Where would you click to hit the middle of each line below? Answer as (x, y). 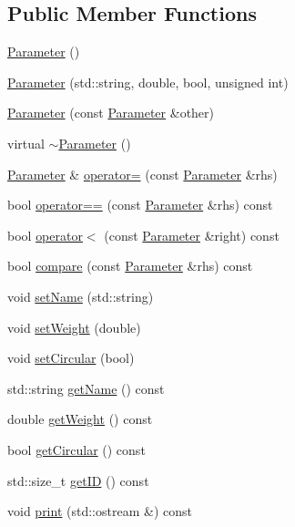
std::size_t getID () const (78, 480)
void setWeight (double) (74, 327)
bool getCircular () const (76, 449)
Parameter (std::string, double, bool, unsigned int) (148, 82)
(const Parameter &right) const (192, 235)
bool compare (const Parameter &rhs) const (130, 266)
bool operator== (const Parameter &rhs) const (140, 205)
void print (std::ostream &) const (100, 511)
